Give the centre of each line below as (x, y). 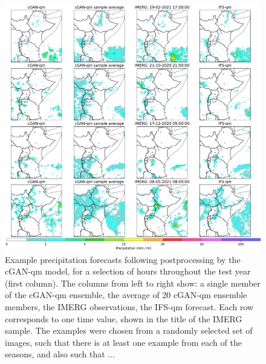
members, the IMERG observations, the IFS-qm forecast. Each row (129, 306)
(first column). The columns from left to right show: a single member (133, 283)
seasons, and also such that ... (60, 354)
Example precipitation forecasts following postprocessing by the (123, 259)
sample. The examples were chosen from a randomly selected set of (129, 330)
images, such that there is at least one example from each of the (123, 342)
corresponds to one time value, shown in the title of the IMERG (124, 318)
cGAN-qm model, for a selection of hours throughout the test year (128, 271)
